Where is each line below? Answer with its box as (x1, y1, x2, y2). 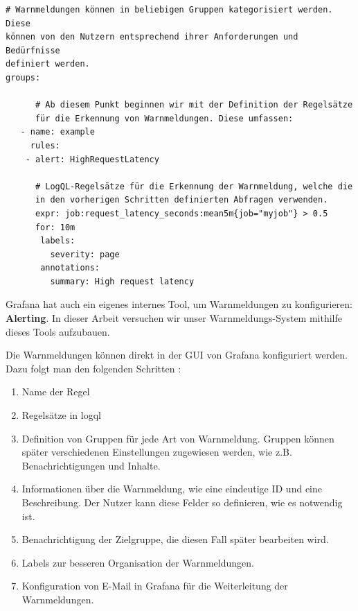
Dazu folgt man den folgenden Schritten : (6, 361, 181, 375)
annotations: (40, 263, 100, 273)
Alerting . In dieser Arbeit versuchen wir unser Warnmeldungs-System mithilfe (6, 311, 343, 325)
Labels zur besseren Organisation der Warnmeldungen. (21, 555, 254, 569)
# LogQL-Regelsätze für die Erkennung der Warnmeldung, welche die (35, 181, 353, 191)
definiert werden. (6, 59, 90, 69)
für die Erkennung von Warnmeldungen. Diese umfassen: (35, 113, 294, 123)
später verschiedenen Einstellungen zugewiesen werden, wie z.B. (21, 445, 292, 459)
